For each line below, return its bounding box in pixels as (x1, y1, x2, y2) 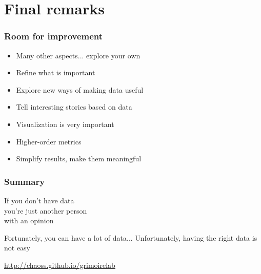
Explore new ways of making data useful (16, 84, 144, 95)
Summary (4, 175, 45, 187)
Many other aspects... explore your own (16, 50, 140, 60)
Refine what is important (16, 67, 95, 78)
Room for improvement (4, 30, 103, 43)
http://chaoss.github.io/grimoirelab (4, 259, 115, 270)
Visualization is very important (16, 118, 114, 129)
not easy (4, 242, 31, 253)
